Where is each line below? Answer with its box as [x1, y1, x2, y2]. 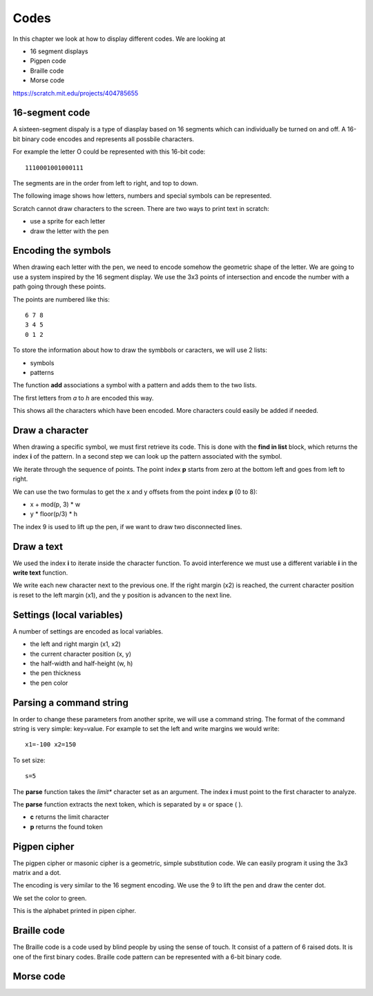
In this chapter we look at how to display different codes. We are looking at [12, 35, 226, 43]
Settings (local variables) [12, 609, 124, 620]
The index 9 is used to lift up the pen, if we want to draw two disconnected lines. [12, 522, 242, 531]
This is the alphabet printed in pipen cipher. [12, 907, 137, 915]
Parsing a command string [12, 697, 129, 708]
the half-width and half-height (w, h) [30, 659, 133, 667]
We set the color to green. [12, 894, 87, 902]
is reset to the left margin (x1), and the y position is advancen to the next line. [12, 591, 232, 599]
